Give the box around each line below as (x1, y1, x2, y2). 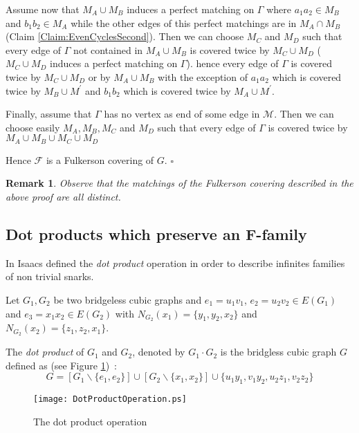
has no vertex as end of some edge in (104, 107, 260, 121)
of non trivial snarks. (6, 269, 94, 284)
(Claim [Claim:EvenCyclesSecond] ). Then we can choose (6, 29, 244, 44)
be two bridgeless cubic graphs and (53, 292, 202, 306)
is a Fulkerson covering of (46, 152, 154, 167)
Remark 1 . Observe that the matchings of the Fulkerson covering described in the (6, 176, 353, 190)
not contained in (73, 42, 143, 57)
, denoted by (132, 344, 185, 359)
